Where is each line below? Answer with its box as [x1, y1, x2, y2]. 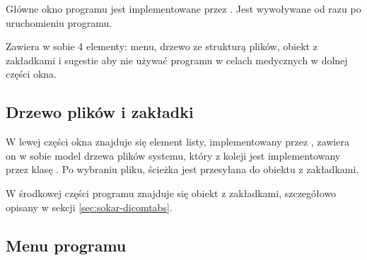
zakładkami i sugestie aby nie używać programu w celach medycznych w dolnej [6, 52, 348, 67]
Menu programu [6, 234, 127, 256]
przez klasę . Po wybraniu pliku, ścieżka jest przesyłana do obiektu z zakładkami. [6, 162, 359, 177]
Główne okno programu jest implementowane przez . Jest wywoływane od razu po [6, 1, 361, 16]
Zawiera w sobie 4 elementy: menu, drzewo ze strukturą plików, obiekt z [6, 39, 318, 54]
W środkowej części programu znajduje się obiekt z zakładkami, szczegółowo [6, 185, 337, 200]
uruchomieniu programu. [6, 15, 112, 30]
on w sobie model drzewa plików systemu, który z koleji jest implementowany [6, 148, 341, 162]
